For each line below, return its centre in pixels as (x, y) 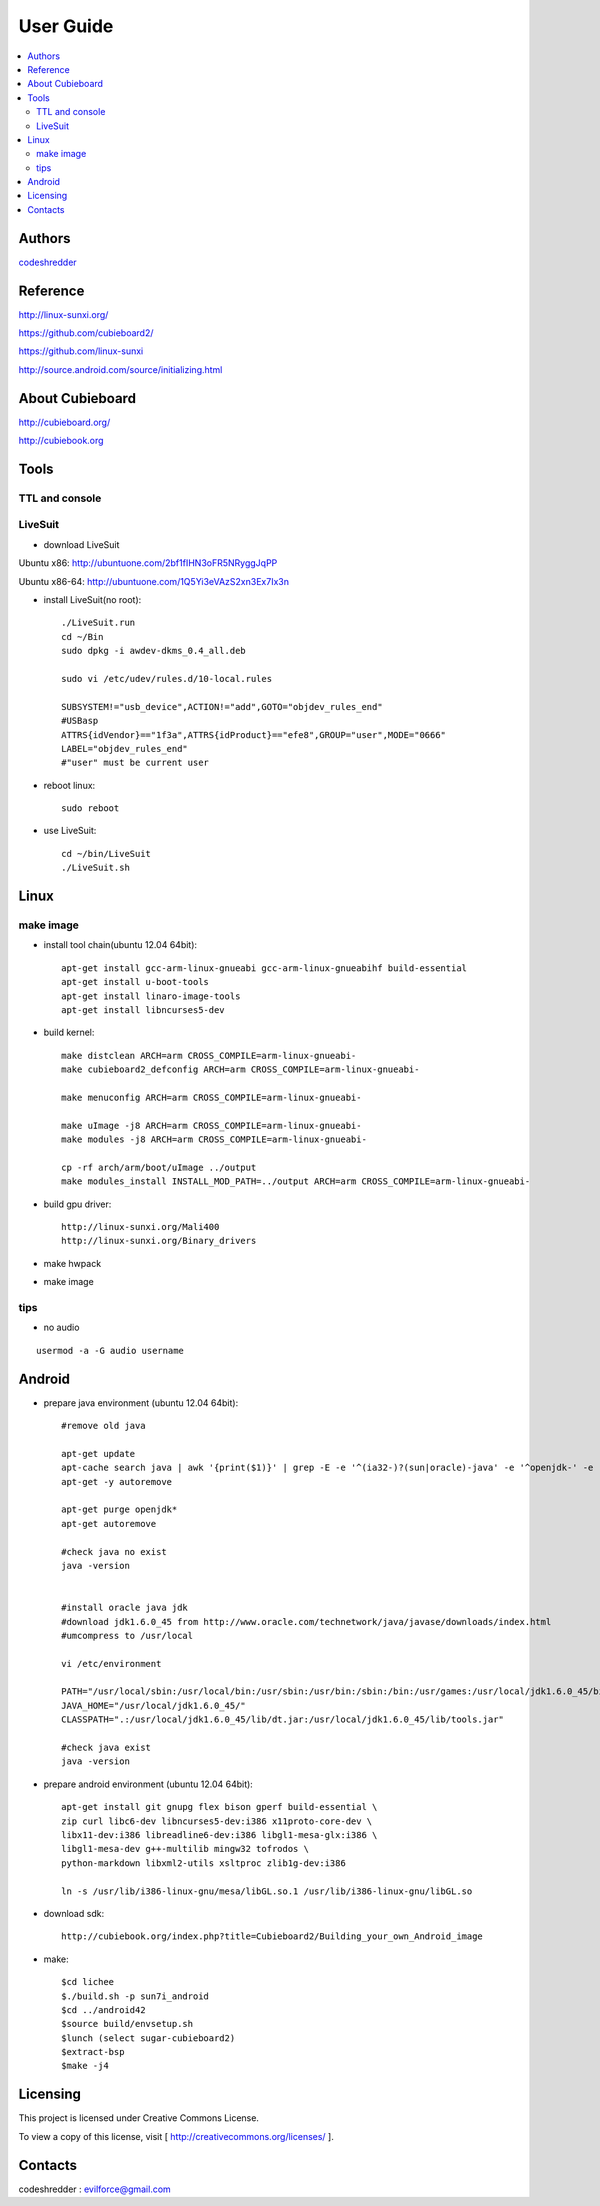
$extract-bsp (93, 2052)
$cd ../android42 (103, 2009)
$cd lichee (88, 1982)
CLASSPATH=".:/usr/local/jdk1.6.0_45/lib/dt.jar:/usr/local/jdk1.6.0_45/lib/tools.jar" (283, 1719)
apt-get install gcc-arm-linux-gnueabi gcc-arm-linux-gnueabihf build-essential (264, 968)
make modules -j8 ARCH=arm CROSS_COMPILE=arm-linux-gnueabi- (214, 1139)
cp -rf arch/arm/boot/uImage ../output (159, 1167)
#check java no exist (114, 1551)
